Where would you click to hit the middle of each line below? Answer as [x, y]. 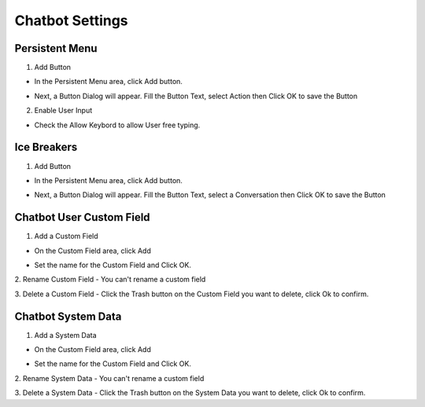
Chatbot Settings [72, 20]
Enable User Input [63, 111]
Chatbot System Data [68, 316]
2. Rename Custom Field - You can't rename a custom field [110, 280]
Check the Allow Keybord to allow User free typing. [117, 125]
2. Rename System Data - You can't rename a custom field [109, 378]
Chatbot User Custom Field [82, 217]
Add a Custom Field [66, 236]
